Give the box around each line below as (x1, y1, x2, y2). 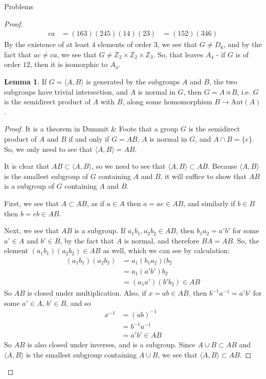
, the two (209, 76, 237, 86)
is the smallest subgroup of (4, 170, 88, 181)
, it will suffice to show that (160, 170, 247, 181)
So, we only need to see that (4, 143, 93, 154)
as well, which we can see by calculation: (103, 245, 230, 256)
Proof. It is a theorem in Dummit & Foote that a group (4, 123, 179, 134)
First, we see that (4, 197, 59, 208)
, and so (66, 297, 91, 308)
